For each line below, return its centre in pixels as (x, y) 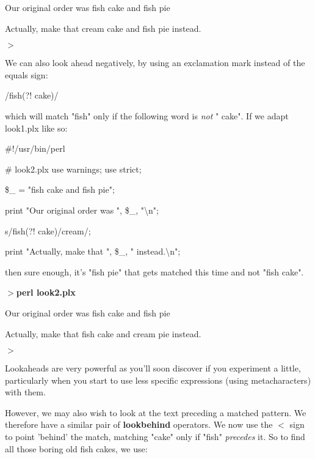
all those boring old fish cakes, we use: (76, 448)
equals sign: (27, 74)
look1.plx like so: (36, 128)
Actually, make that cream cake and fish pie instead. (103, 28)
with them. (25, 392)
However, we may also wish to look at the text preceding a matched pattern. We (156, 412)
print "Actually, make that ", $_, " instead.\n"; (93, 251)
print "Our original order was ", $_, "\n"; (82, 210)
